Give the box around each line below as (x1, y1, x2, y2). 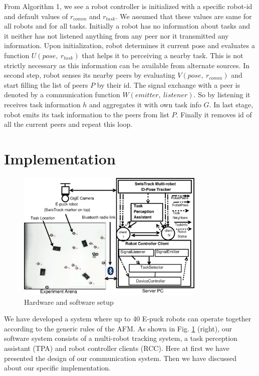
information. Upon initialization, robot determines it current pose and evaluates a (4, 40, 255, 51)
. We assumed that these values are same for (115, 11, 252, 21)
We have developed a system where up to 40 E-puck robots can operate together (4, 313, 251, 324)
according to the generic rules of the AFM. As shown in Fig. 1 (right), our (4, 323, 232, 333)
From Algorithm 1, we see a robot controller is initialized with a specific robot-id (4, 1, 252, 11)
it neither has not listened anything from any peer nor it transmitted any (4, 30, 229, 41)
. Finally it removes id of (176, 109, 252, 119)
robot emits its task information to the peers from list (4, 109, 169, 119)
